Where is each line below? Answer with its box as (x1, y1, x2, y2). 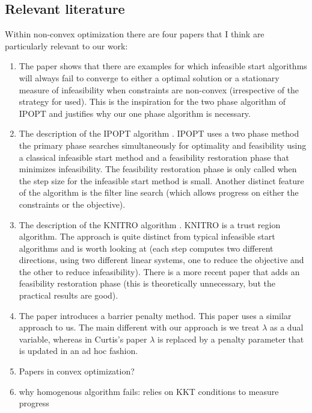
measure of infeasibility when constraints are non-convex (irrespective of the (19, 83, 299, 96)
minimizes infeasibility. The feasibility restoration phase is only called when (19, 163, 297, 175)
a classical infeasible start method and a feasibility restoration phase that (19, 151, 289, 163)
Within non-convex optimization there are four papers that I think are (5, 28, 265, 40)
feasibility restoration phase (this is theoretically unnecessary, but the (19, 277, 275, 290)
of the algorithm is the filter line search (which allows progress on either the (19, 186, 299, 199)
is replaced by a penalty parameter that (158, 332, 304, 345)
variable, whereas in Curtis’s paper (19, 332, 147, 345)
